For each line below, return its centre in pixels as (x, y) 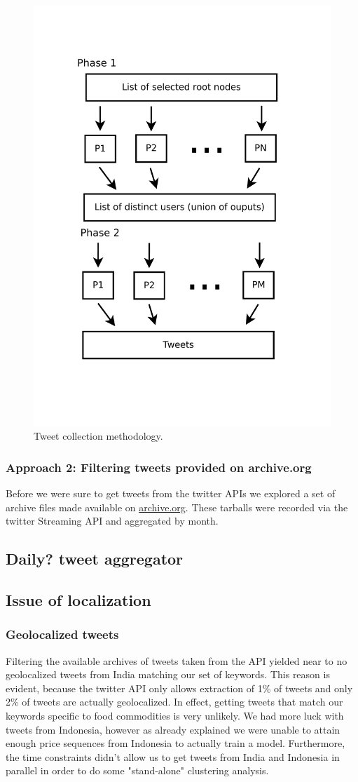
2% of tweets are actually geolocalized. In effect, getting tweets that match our (174, 702)
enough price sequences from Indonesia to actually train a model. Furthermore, (175, 743)
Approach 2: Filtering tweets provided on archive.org (159, 467)
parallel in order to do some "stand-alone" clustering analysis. (137, 770)
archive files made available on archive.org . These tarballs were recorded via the (177, 507)
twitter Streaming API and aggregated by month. (112, 521)
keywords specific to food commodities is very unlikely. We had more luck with (175, 716)
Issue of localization (78, 600)
